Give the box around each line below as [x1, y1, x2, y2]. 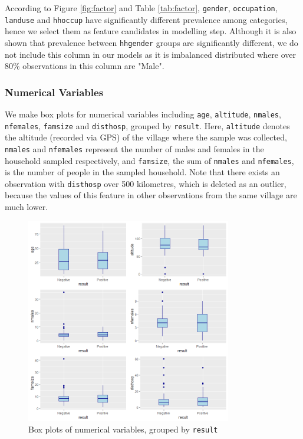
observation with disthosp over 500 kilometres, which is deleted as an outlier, [5, 177, 286, 189]
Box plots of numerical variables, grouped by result [28, 423, 218, 435]
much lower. [5, 201, 48, 213]
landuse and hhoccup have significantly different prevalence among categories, [5, 13, 288, 25]
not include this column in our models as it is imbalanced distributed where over [5, 48, 297, 60]
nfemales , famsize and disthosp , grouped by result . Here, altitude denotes [5, 119, 290, 132]
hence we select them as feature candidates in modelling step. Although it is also [5, 25, 297, 37]
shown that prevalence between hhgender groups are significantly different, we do [5, 36, 298, 48]
